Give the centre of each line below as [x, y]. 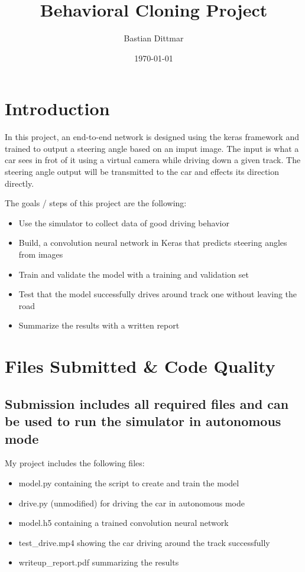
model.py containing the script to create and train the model [129, 482]
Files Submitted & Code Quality [140, 366]
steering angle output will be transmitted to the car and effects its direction [142, 172]
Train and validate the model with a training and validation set [134, 274]
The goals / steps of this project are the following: [96, 203]
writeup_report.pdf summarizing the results [99, 562]
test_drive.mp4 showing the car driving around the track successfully [144, 542]
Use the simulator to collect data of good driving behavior [124, 222]
